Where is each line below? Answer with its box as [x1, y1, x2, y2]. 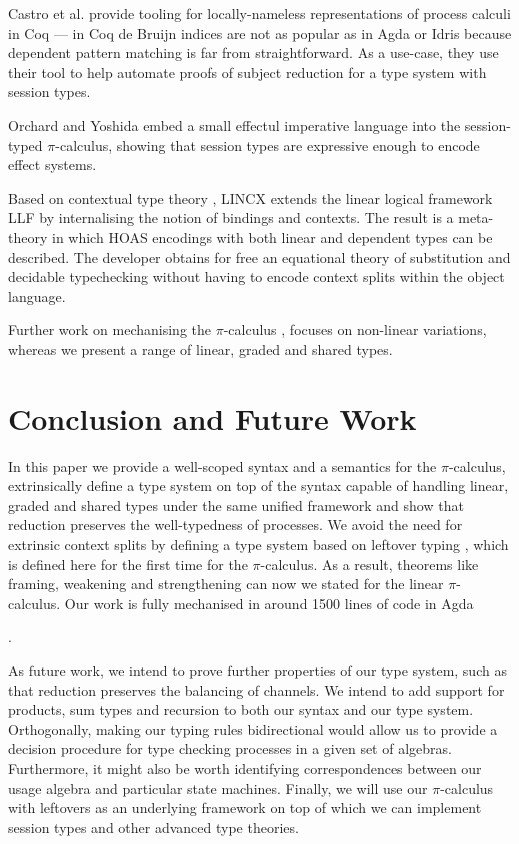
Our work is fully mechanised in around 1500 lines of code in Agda [64, 592, 474, 613]
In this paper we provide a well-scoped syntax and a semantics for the [8, 455, 437, 476]
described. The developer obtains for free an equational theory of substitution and [8, 246, 511, 267]
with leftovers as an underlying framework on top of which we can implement [8, 797, 482, 818]
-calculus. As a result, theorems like [260, 553, 479, 574]
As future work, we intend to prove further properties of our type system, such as [8, 659, 507, 680]
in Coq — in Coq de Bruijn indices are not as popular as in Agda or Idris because [8, 22, 512, 43]
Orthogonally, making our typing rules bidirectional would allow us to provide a [8, 718, 498, 739]
